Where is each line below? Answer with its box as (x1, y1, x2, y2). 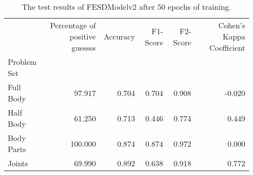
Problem (8, 56, 36, 67)
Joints (8, 157, 28, 169)
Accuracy (103, 31, 135, 42)
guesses (71, 42, 96, 53)
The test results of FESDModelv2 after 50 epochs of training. (21, 1, 232, 12)
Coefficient (209, 42, 245, 53)
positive (70, 31, 96, 42)
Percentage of (50, 19, 96, 31)
